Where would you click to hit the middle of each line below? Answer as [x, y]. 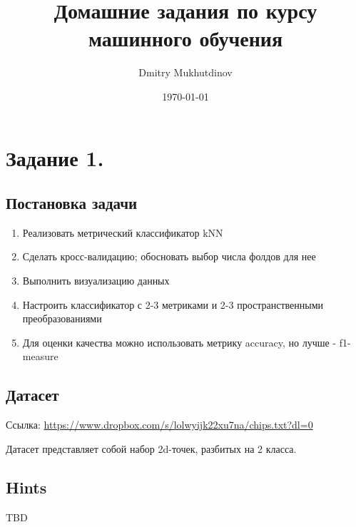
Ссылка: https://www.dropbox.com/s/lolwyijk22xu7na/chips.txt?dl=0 [159, 425]
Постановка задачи [72, 203]
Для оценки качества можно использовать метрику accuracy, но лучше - [179, 342]
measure [40, 356]
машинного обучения [185, 38]
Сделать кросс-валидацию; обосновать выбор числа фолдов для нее [169, 256]
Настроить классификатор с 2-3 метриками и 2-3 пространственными [173, 304]
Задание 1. [55, 157]
